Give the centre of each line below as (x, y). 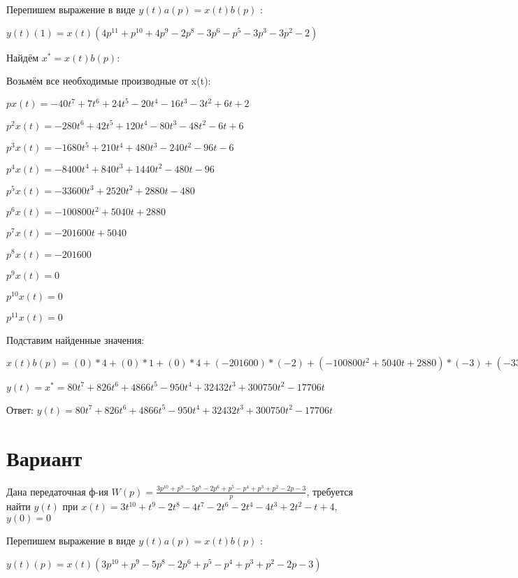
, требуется (330, 491)
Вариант (44, 457)
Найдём (23, 57)
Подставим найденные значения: (75, 339)
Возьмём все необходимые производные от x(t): (109, 81)
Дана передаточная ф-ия (57, 491)
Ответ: (20, 409)
